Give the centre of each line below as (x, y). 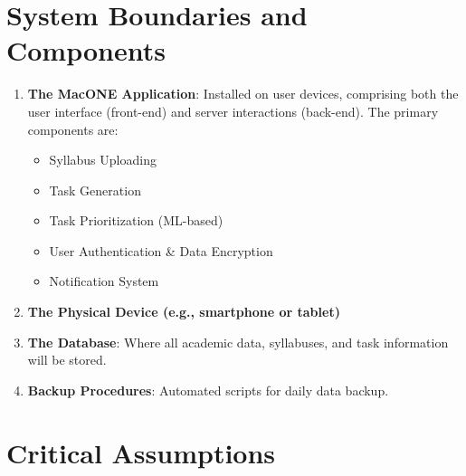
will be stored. (67, 360)
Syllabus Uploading (103, 160)
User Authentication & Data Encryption (161, 250)
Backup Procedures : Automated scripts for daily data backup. (208, 390)
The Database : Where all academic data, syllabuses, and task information (238, 342)
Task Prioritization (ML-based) (136, 220)
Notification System (104, 281)
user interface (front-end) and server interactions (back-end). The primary (233, 111)
